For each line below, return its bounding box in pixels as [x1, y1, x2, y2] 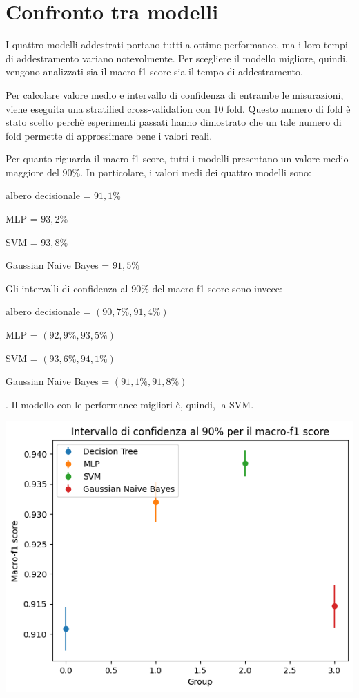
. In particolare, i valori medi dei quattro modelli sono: [80, 164, 311, 179]
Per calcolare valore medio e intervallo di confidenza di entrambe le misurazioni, [6, 87, 344, 102]
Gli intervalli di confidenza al [6, 281, 128, 295]
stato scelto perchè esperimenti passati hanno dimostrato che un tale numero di [6, 115, 342, 129]
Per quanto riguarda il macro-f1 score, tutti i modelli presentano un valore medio [6, 151, 349, 166]
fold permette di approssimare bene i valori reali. [6, 128, 213, 142]
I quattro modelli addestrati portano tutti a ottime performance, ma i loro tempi [6, 37, 348, 52]
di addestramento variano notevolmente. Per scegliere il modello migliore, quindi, [6, 50, 348, 65]
